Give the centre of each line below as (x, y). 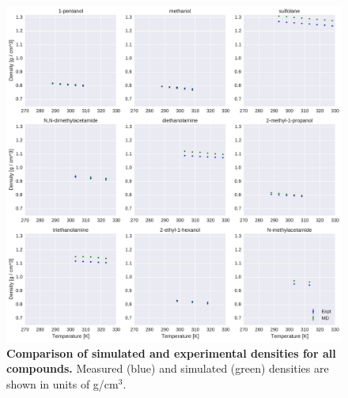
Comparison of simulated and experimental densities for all (171, 353)
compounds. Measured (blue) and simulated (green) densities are (168, 368)
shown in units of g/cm (62, 383)
